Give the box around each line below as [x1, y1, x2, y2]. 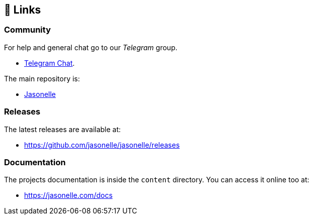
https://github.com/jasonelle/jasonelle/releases [24, 140, 180, 149]
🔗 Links [4, 4, 41, 16]
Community [4, 25, 51, 35]
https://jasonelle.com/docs [24, 191, 113, 200]
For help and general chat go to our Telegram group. [4, 43, 177, 52]
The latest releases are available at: [4, 125, 121, 134]
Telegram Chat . [24, 58, 75, 67]
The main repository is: [4, 74, 80, 83]
